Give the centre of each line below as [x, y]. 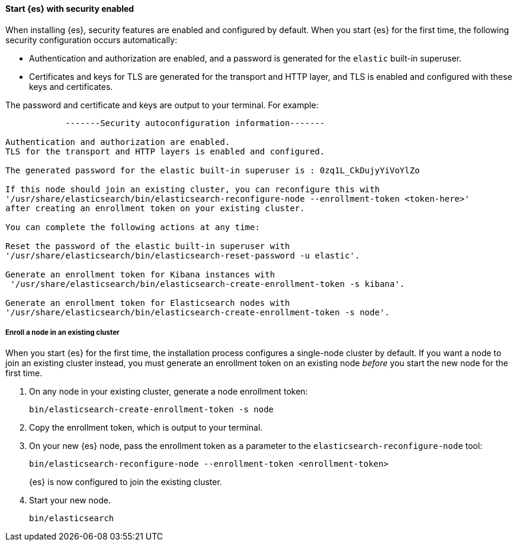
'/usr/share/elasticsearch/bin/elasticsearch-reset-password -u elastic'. [183, 255]
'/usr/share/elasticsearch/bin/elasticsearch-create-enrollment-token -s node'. [198, 312]
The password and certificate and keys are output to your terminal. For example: [162, 105]
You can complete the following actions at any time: [133, 227]
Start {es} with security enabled [70, 9]
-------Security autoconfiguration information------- [195, 123]
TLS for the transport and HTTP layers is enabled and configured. [165, 151]
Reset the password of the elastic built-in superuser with [148, 246]
